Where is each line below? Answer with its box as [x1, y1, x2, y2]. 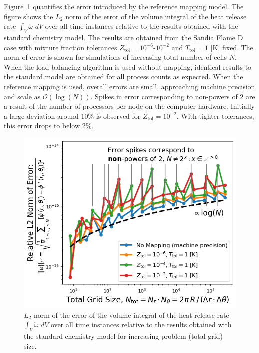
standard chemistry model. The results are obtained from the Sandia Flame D [4, 32, 243, 42]
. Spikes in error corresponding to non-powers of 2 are [90, 91, 255, 101]
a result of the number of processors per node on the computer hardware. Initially [4, 101, 255, 111]
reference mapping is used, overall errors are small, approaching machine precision [4, 81, 255, 91]
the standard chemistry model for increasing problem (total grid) [24, 331, 223, 341]
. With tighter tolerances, [176, 110, 254, 121]
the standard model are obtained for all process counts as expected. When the [4, 71, 243, 82]
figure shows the [4, 11, 53, 21]
